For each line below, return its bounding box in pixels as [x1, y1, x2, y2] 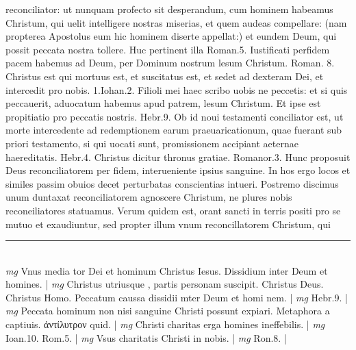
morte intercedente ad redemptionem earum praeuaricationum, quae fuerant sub [5, 123, 342, 137]
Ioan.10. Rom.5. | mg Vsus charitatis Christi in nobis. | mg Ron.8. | [5, 330, 287, 345]
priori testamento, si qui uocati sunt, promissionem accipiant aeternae [5, 136, 298, 150]
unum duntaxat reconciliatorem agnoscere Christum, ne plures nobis [5, 190, 292, 204]
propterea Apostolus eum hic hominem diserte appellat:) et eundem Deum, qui [5, 29, 337, 43]
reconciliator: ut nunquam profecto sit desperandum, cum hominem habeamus [5, 2, 333, 16]
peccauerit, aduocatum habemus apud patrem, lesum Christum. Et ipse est [5, 96, 321, 110]
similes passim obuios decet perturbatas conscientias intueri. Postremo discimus [5, 176, 339, 190]
